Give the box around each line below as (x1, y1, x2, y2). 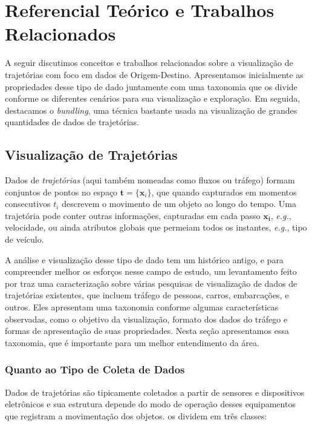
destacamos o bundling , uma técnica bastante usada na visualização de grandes (5, 103, 297, 116)
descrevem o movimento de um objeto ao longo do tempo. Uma (62, 197, 296, 210)
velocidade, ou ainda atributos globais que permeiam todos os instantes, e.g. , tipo (5, 221, 307, 234)
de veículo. (5, 233, 44, 246)
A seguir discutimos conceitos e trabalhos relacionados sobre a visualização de (5, 56, 293, 69)
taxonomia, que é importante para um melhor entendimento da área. (5, 336, 259, 349)
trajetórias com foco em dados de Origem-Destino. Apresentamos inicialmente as (5, 68, 304, 80)
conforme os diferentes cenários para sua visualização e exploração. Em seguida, (5, 92, 301, 105)
